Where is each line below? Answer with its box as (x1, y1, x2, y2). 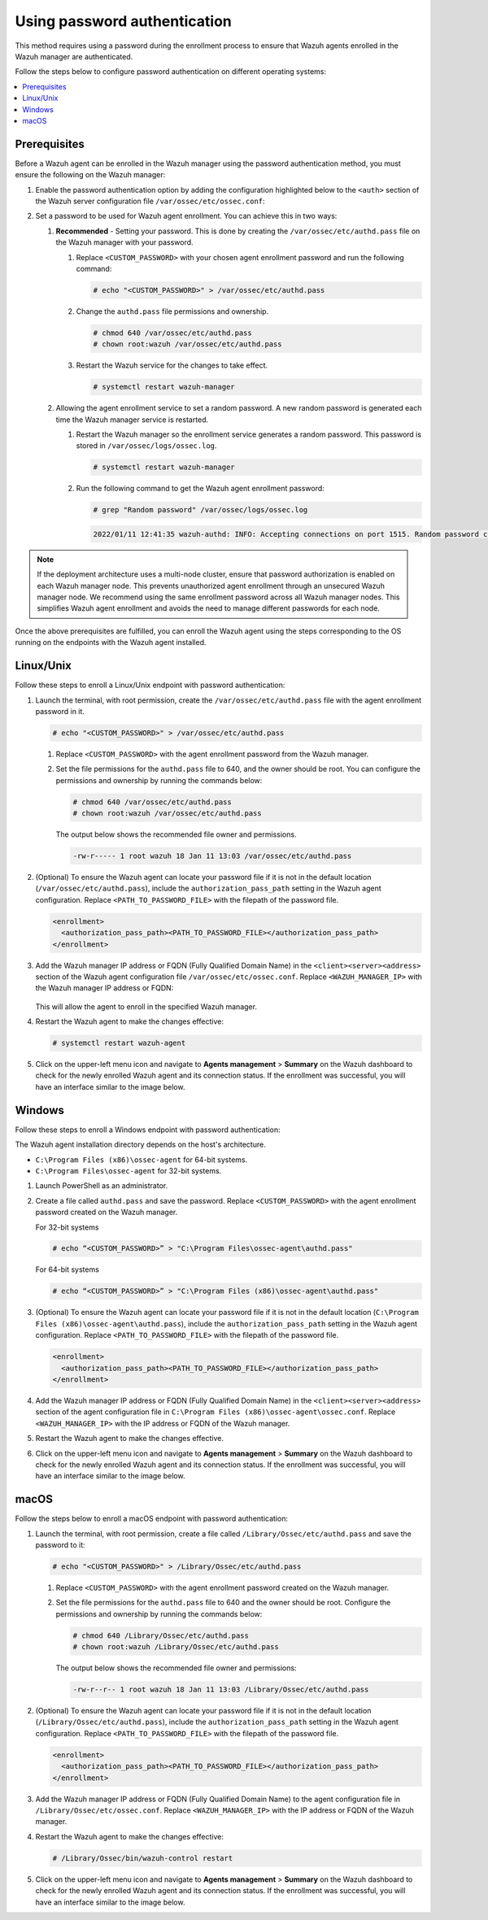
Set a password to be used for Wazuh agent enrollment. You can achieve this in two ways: (35, 211, 338, 221)
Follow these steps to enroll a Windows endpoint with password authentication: (15, 1125, 281, 1134)
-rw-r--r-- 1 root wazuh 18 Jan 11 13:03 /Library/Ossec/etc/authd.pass (72, 1685, 369, 1695)
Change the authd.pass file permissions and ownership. (76, 306, 269, 316)
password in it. (35, 706, 85, 716)
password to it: (35, 1540, 85, 1549)
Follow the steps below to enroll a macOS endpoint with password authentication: (15, 1513, 289, 1524)
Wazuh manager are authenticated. (15, 51, 133, 61)
